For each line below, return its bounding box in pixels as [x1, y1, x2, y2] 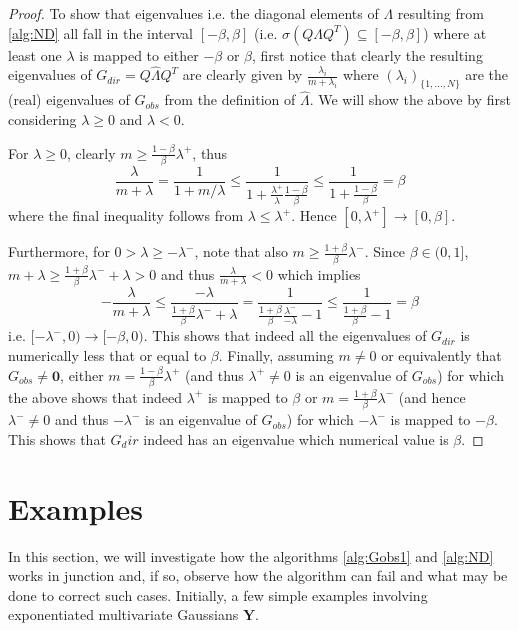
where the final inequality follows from [8, 205, 244, 226]
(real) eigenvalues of [8, 89, 130, 110]
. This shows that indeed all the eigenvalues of [143, 325, 427, 346]
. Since [364, 241, 406, 262]
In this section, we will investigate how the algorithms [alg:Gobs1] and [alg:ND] [8, 545, 494, 566]
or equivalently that [381, 344, 502, 365]
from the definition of [164, 89, 296, 110]
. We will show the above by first [309, 89, 511, 110]
